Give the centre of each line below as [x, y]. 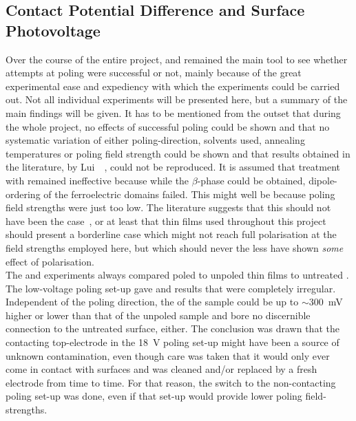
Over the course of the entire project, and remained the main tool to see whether [177, 59]
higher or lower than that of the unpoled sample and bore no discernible [158, 315]
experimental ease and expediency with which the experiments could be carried [173, 86]
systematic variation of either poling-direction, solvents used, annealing [155, 140]
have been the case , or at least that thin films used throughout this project [166, 220]
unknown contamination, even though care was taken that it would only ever [168, 355]
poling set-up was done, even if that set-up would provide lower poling [154, 396]
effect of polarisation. [50, 261]
